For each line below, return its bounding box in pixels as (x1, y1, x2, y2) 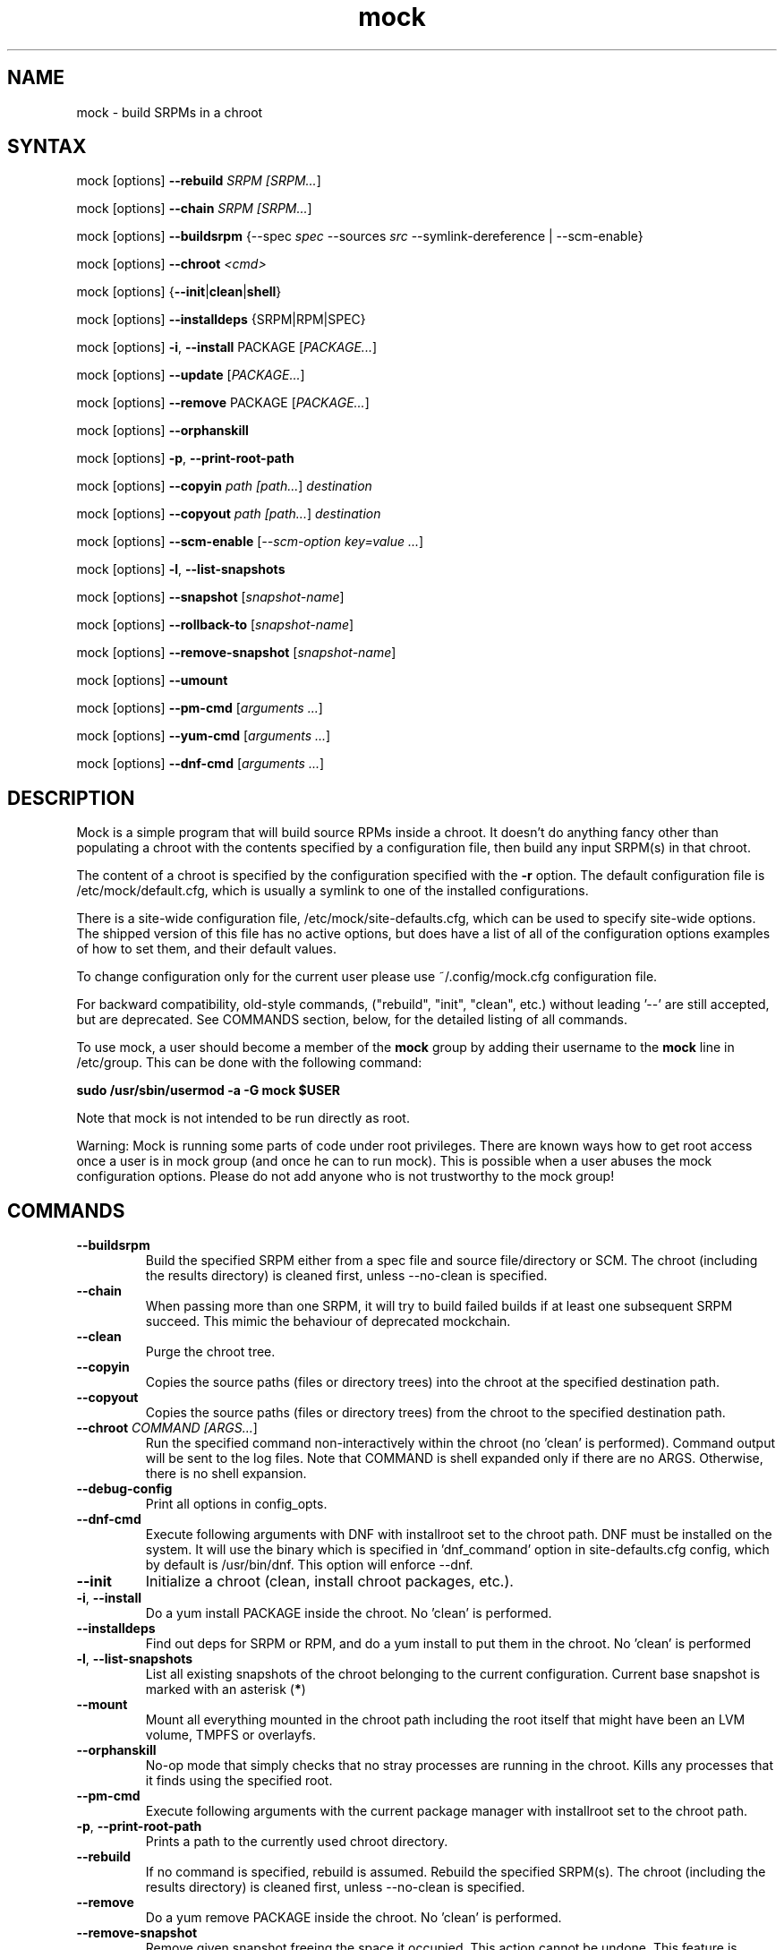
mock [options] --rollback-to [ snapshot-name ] (76, 617, 354, 633)
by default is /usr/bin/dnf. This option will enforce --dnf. (145, 1557, 473, 1573)
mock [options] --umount (76, 672, 228, 688)
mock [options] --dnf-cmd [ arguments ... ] (76, 756, 325, 772)
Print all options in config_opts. (145, 1496, 328, 1512)
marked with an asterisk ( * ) (145, 1681, 306, 1698)
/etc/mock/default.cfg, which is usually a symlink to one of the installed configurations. (76, 883, 589, 899)
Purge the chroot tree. (145, 1344, 276, 1360)
